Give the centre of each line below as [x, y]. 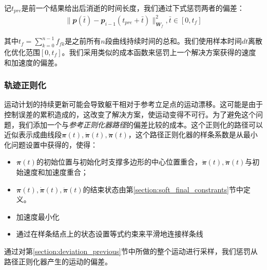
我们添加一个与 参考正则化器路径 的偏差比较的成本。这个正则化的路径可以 [140, 124]
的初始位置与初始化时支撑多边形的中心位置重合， [119, 162]
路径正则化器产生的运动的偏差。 [58, 261]
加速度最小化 [38, 216]
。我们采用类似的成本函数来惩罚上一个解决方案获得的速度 [159, 52]
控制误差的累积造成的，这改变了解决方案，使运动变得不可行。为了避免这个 [130, 114]
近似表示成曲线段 [33, 134]
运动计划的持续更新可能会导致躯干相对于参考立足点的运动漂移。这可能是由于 [133, 104]
